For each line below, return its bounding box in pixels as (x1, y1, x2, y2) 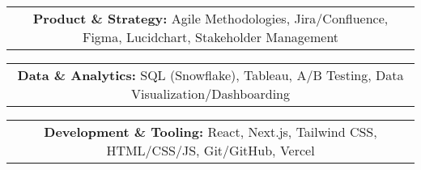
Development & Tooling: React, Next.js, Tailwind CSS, (44, 122, 377, 141)
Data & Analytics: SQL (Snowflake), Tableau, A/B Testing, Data (17, 66, 404, 84)
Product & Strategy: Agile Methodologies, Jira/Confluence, (32, 9, 389, 28)
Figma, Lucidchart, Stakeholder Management (82, 28, 339, 46)
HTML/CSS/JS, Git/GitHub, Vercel (106, 141, 315, 159)
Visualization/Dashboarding (130, 84, 291, 103)
